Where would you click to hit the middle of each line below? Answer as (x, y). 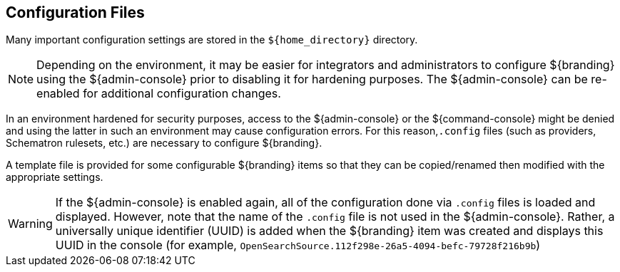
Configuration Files (75, 12)
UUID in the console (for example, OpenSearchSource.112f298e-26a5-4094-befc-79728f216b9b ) (298, 245)
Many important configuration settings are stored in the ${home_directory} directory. (212, 40)
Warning (30, 224)
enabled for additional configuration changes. (159, 94)
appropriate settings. (55, 177)
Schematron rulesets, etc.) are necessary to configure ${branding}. (164, 143)
